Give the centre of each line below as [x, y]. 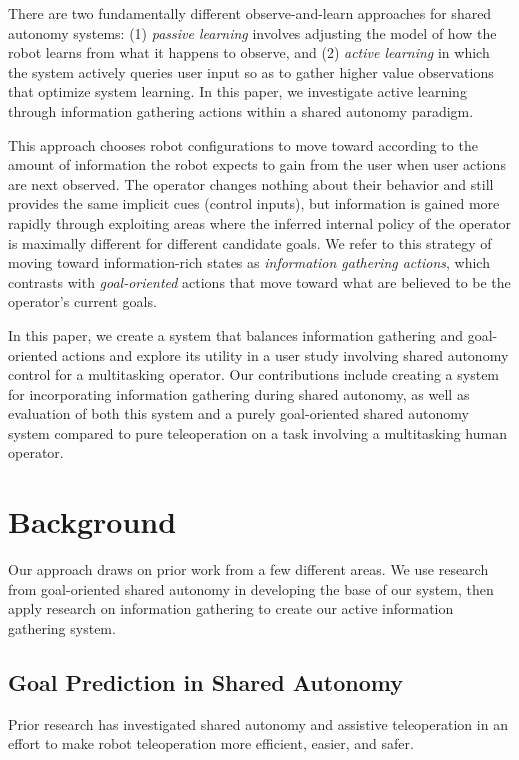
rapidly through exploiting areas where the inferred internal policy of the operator [259, 222]
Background [92, 521]
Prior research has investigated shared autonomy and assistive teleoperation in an [258, 723]
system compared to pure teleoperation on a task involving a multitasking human [257, 432]
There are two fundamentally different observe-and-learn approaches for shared [250, 13]
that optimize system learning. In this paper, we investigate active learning [237, 91]
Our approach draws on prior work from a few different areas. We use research [248, 569]
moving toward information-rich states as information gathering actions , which [249, 262]
